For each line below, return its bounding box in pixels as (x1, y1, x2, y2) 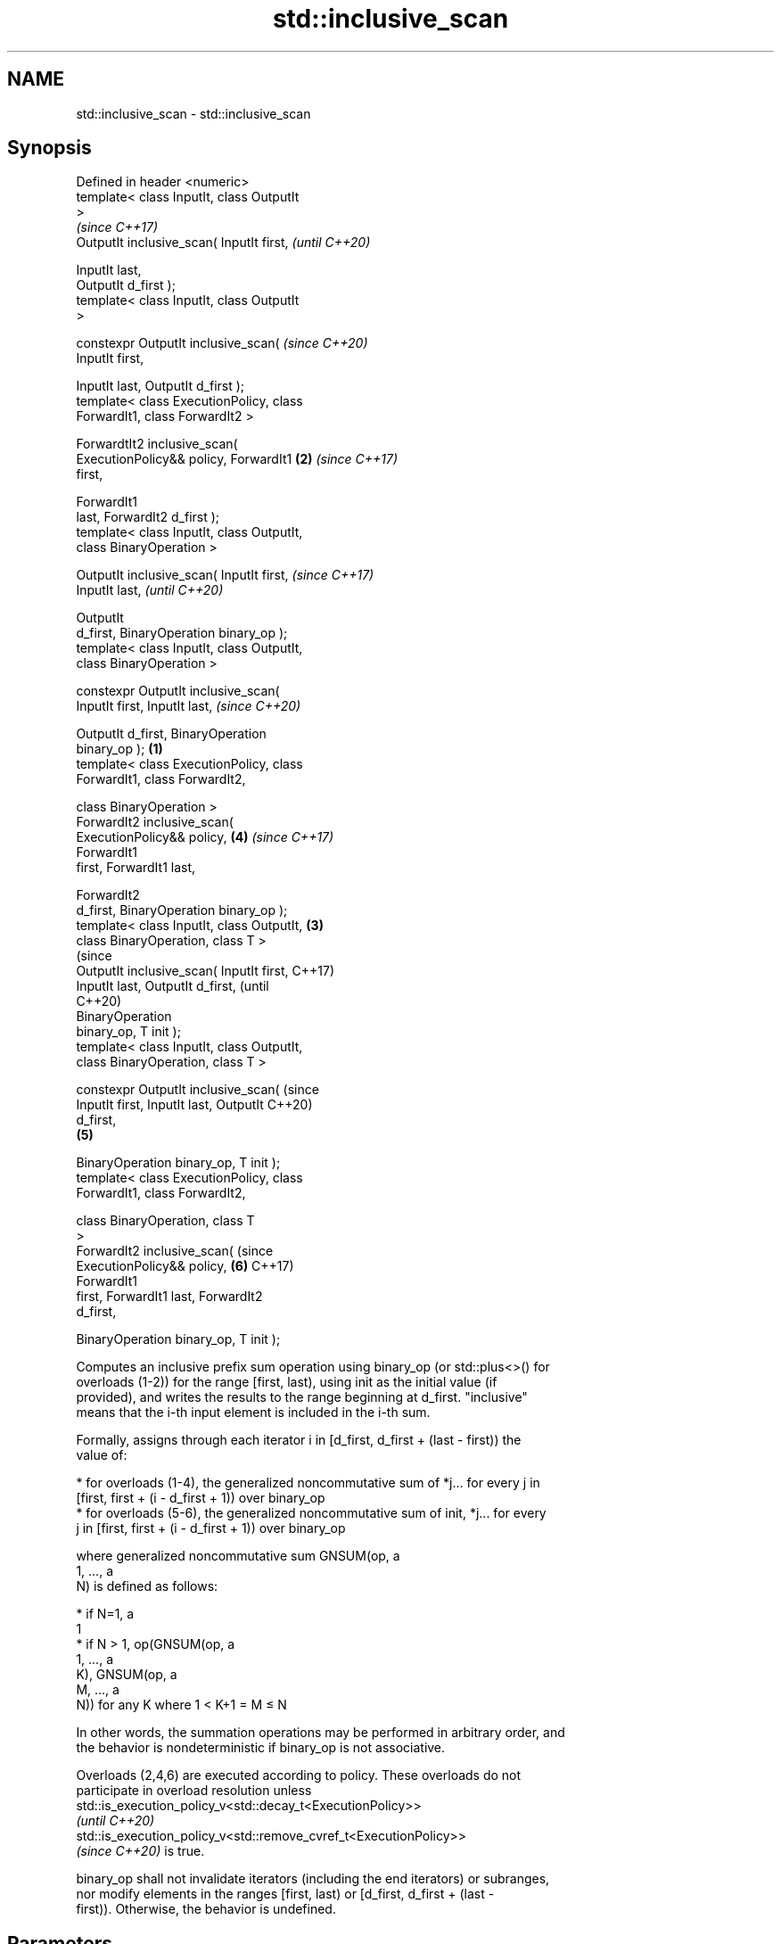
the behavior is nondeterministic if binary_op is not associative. (76, 1740, 446, 1756)
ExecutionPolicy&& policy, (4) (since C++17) (76, 829, 334, 845)
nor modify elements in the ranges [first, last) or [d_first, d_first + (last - (76, 1886, 495, 1902)
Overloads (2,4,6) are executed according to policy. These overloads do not (76, 1767, 522, 1783)
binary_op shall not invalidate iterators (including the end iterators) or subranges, (76, 1871, 550, 1887)
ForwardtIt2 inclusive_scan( (76, 436, 238, 452)
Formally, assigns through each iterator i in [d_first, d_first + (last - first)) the (76, 1432, 522, 1448)
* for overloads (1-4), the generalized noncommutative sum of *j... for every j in (76, 1475, 540, 1491)
